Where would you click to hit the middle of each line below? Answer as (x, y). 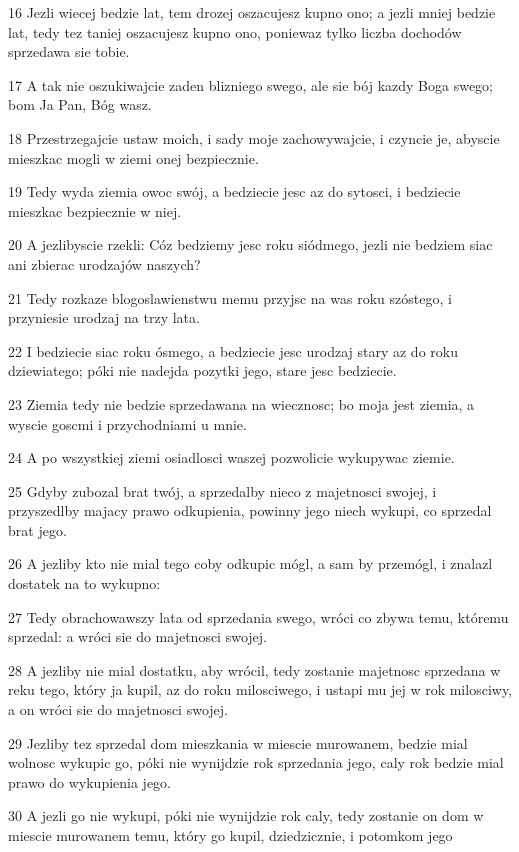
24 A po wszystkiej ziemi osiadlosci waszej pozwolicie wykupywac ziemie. (231, 457)
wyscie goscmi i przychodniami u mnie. (127, 423)
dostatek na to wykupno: (84, 583)
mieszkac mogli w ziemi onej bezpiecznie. (133, 157)
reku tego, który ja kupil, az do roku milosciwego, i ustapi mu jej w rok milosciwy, (260, 689)
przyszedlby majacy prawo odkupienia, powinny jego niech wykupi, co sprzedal (250, 510)
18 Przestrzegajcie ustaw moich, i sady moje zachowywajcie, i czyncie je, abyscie (254, 137)
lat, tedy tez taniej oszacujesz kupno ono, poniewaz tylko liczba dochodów (235, 31)
